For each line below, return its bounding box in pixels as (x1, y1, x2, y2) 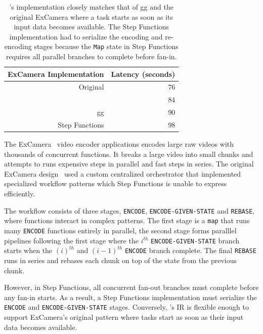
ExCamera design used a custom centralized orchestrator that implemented (4, 168, 241, 179)
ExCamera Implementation (8, 68, 104, 79)
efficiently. (4, 188, 35, 199)
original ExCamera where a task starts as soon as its (10, 11, 173, 22)
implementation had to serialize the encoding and (9, 31, 163, 41)
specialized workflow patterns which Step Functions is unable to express (4, 178, 227, 189)
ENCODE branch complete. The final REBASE (125, 245, 256, 256)
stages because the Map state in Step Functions (34, 41, 179, 52)
